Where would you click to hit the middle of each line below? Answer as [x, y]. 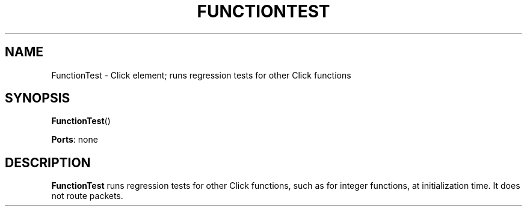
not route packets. [87, 196]
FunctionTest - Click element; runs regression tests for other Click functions [201, 75]
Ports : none [75, 140]
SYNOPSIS [38, 98]
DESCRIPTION [48, 162]
